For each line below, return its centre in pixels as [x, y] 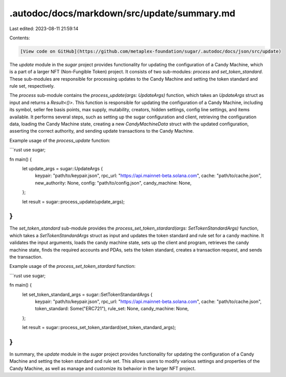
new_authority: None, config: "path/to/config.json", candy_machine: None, [113, 183]
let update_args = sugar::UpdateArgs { [63, 168]
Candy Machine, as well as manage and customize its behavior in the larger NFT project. [103, 368]
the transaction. [26, 257]
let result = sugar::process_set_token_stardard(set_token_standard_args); [99, 328]
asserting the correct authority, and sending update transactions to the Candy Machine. [102, 131]
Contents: [20, 38]
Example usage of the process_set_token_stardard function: [73, 266]
